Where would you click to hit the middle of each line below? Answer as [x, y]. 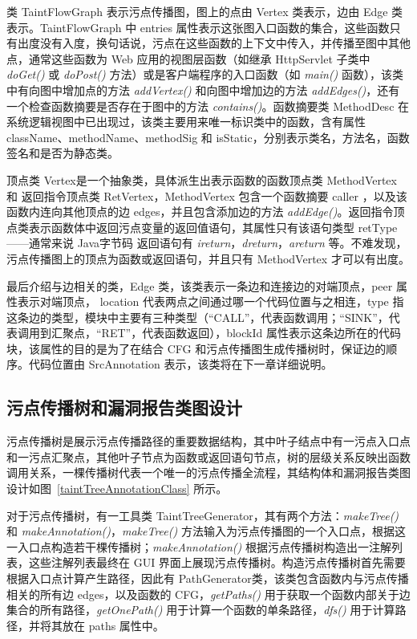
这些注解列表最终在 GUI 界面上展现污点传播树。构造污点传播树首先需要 [217, 562]
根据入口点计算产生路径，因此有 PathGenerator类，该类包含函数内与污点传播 [208, 578]
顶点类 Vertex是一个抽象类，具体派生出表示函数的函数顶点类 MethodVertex [202, 179]
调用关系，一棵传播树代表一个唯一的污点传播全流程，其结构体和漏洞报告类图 [208, 472]
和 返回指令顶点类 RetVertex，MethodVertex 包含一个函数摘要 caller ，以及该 [207, 195]
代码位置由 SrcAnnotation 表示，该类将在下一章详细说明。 [180, 364]
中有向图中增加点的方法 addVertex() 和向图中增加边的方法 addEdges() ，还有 [203, 90]
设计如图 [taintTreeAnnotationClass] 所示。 [117, 488]
